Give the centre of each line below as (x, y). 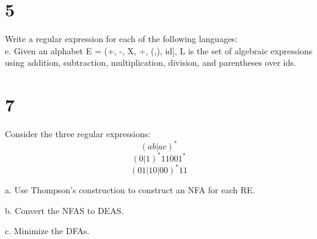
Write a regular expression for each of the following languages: (121, 39)
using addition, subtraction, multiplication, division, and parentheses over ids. (151, 62)
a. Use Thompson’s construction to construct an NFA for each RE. (130, 190)
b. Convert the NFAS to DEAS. (64, 210)
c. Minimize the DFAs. (47, 231)
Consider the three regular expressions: (78, 134)
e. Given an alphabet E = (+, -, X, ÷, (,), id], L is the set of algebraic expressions (159, 50)
